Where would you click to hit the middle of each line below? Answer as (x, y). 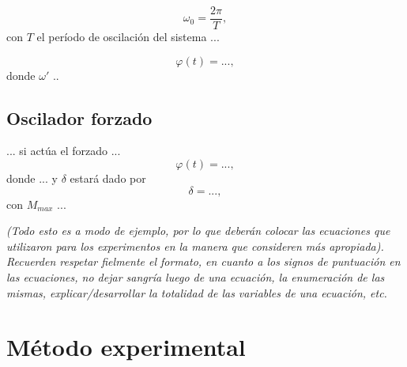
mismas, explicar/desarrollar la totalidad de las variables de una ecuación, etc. (197, 292)
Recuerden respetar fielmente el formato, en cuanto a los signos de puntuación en (203, 261)
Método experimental (126, 347)
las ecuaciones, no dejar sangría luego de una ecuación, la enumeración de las (196, 277)
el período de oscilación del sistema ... (128, 37)
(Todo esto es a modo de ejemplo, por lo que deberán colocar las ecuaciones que (198, 231)
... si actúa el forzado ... (64, 151)
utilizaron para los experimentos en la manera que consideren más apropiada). (195, 246)
